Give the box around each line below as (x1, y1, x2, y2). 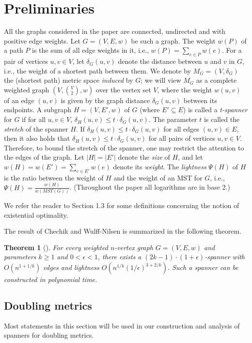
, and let (178, 152, 203, 162)
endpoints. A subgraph (4, 104, 72, 115)
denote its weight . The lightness (113, 162, 206, 172)
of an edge (4, 95, 34, 105)
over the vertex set (96, 84, 151, 94)
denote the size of (118, 152, 170, 162)
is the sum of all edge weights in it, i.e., (32, 45, 149, 55)
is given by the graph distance (61, 95, 150, 105)
